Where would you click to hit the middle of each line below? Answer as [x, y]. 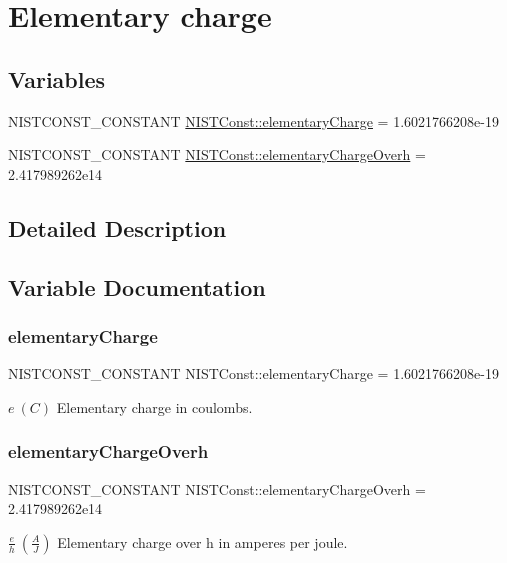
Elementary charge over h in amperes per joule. [202, 541]
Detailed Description [117, 227]
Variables [57, 78]
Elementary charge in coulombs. [154, 406]
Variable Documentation [137, 286]
